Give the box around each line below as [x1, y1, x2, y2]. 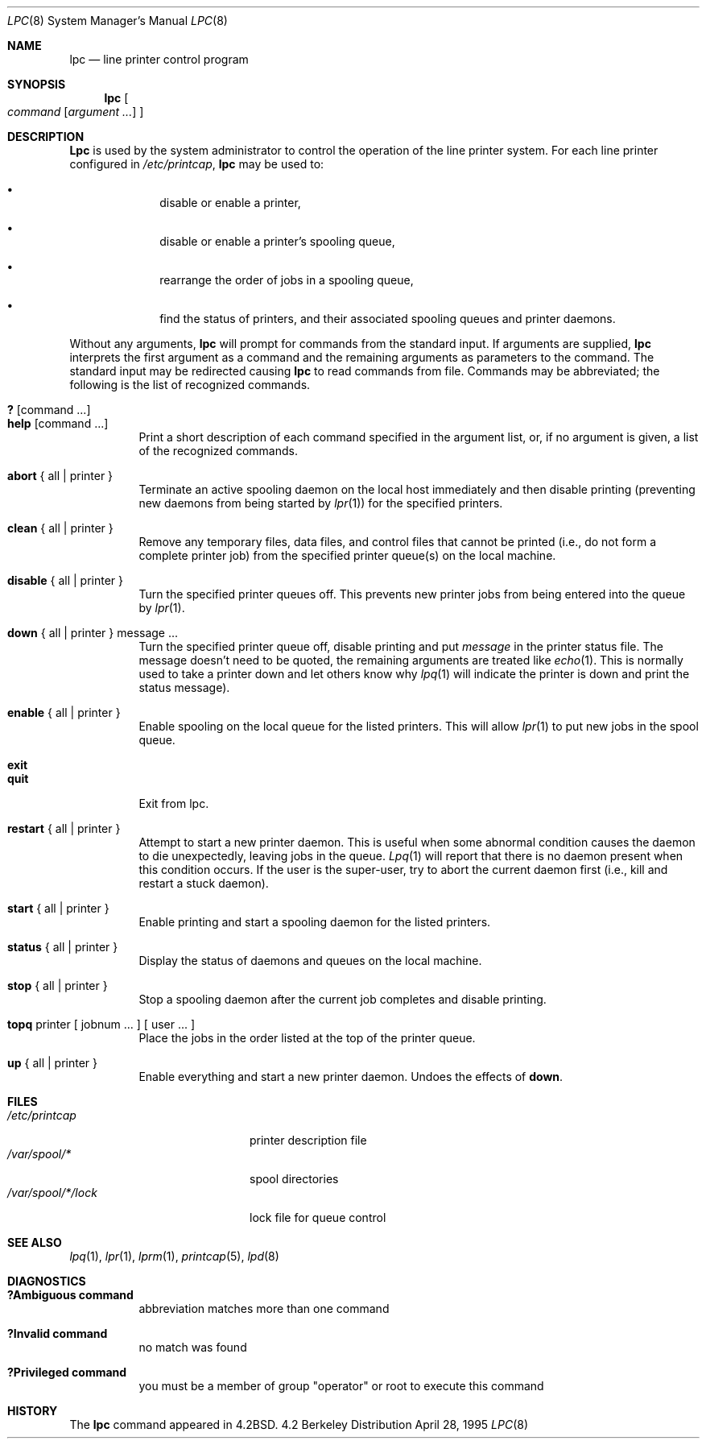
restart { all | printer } [7, 822, 121, 835]
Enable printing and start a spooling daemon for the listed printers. [138, 915, 491, 929]
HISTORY [7, 1404, 58, 1418]
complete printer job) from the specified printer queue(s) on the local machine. [138, 549, 556, 562]
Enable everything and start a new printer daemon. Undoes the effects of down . [138, 1070, 564, 1083]
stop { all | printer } [7, 979, 108, 992]
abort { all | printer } [7, 469, 114, 482]
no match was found [138, 1340, 247, 1354]
